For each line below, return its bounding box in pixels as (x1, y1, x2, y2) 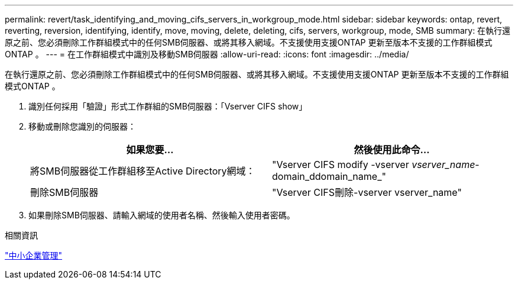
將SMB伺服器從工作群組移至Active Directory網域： (30, 165, 255, 177)
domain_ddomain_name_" (272, 170, 386, 182)
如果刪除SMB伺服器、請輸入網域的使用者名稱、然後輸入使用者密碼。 (28, 210, 295, 220)
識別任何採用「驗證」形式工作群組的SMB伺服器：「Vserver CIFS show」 (28, 101, 307, 111)
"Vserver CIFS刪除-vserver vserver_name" (272, 186, 462, 198)
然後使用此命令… (354, 144, 430, 156)
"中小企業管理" (5, 250, 63, 260)
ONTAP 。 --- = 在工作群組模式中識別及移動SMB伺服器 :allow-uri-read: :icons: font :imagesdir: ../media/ (5, 49, 409, 59)
